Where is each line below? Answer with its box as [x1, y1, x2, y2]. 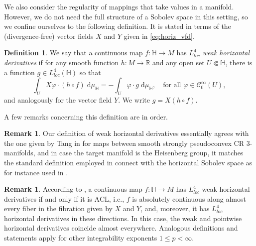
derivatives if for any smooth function [4, 57, 119, 67]
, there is [225, 57, 253, 67]
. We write [118, 94, 150, 105]
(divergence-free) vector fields [4, 30, 94, 41]
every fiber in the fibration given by [4, 203, 113, 214]
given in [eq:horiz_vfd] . [124, 30, 195, 41]
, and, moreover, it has [140, 203, 210, 214]
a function [4, 67, 35, 77]
